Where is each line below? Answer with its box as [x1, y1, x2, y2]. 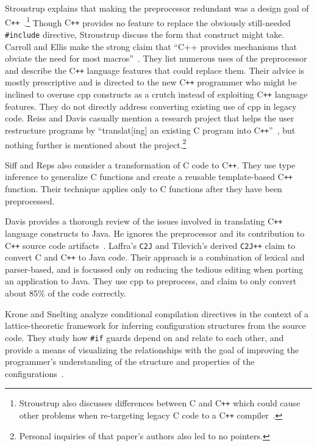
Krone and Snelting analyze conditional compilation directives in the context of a [5, 307, 308, 320]
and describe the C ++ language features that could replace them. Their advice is [5, 63, 305, 76]
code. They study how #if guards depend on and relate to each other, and [5, 331, 284, 343]
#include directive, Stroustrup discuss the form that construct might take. [5, 27, 285, 40]
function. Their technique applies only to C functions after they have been [5, 182, 282, 195]
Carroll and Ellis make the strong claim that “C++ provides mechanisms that [5, 40, 297, 52]
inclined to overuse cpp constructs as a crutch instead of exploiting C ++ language [5, 88, 308, 101]
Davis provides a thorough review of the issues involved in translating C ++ [5, 215, 283, 228]
